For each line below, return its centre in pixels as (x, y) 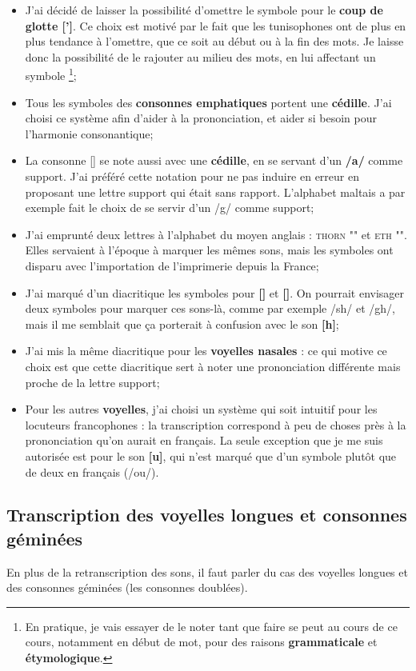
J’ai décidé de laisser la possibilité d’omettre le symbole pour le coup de (204, 10)
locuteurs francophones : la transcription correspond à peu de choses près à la (216, 424)
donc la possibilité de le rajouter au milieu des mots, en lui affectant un (200, 56)
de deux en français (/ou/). (92, 471)
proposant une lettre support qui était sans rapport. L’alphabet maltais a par (215, 192)
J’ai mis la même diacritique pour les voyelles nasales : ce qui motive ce (206, 351)
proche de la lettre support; (92, 382)
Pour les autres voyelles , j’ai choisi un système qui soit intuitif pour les (201, 409)
